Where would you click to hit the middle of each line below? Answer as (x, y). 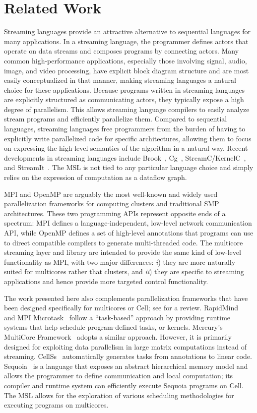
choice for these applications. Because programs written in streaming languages (124, 89)
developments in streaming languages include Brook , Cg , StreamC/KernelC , (125, 157)
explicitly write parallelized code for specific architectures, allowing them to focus (128, 138)
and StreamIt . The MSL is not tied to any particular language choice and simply (129, 167)
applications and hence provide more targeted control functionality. (106, 281)
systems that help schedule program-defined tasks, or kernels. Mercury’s (113, 327)
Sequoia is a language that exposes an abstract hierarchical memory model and (126, 366)
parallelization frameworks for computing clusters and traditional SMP (112, 204)
